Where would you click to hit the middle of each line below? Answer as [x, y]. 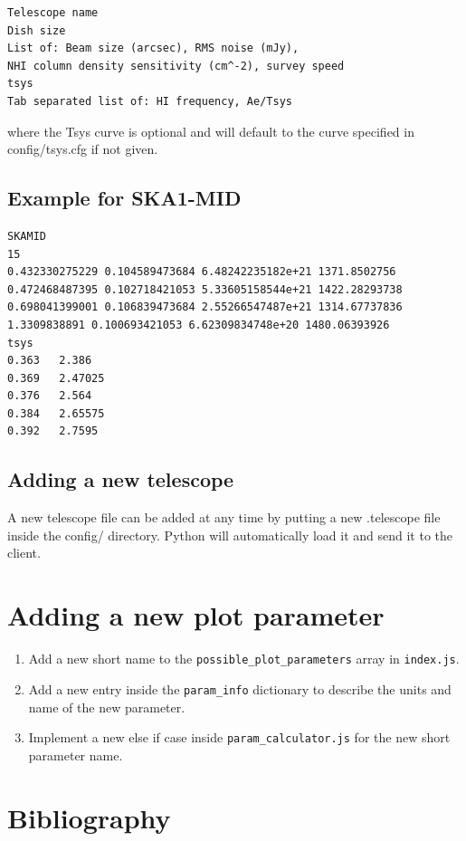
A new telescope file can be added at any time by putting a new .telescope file [224, 517]
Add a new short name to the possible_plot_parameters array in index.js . [244, 659]
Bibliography [89, 817]
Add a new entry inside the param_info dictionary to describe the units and [240, 688]
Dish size [37, 30]
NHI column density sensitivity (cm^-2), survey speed [176, 66]
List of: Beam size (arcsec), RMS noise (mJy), [153, 48]
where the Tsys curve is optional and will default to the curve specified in [211, 131]
